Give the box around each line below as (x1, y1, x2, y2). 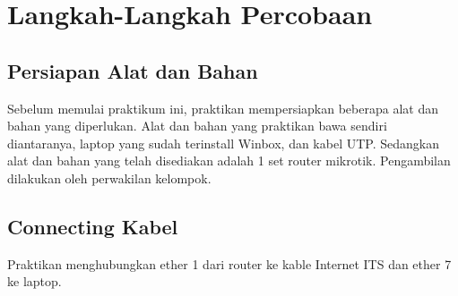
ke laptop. (7, 272, 62, 291)
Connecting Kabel (7, 212, 178, 240)
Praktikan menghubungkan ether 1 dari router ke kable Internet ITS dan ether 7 (7, 254, 452, 273)
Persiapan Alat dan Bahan (7, 56, 258, 84)
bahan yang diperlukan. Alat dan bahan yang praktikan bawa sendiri (7, 116, 387, 135)
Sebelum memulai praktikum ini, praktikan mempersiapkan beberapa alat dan (7, 98, 438, 117)
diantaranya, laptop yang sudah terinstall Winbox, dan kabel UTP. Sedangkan (7, 133, 439, 152)
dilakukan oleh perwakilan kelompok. (7, 168, 212, 187)
